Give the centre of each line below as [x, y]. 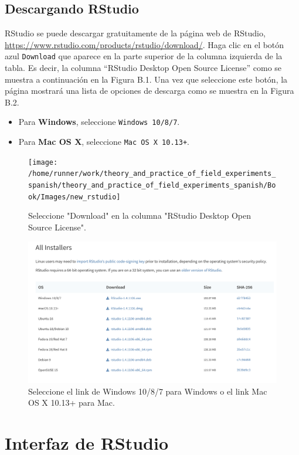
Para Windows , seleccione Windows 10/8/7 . [99, 122]
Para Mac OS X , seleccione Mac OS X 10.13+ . [104, 142]
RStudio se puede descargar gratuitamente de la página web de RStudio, [135, 33]
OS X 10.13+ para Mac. [72, 403]
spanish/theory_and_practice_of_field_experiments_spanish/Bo [152, 186]
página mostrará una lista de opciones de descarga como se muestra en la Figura [149, 91]
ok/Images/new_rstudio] [74, 197]
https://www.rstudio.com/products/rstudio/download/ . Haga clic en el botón [145, 44]
